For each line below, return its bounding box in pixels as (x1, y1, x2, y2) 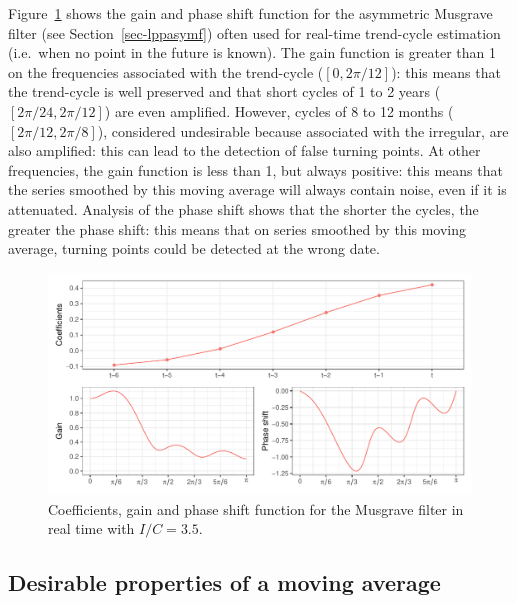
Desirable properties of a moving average (8, 567, 441, 598)
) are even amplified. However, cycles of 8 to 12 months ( (104, 100, 454, 121)
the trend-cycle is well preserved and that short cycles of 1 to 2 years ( (8, 81, 441, 102)
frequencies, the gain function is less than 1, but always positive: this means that (8, 159, 503, 180)
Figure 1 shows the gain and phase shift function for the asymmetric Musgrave (8, 3, 493, 23)
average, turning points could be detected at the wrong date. (8, 238, 380, 259)
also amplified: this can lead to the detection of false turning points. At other (8, 140, 481, 161)
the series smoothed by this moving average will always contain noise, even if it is (8, 179, 507, 200)
